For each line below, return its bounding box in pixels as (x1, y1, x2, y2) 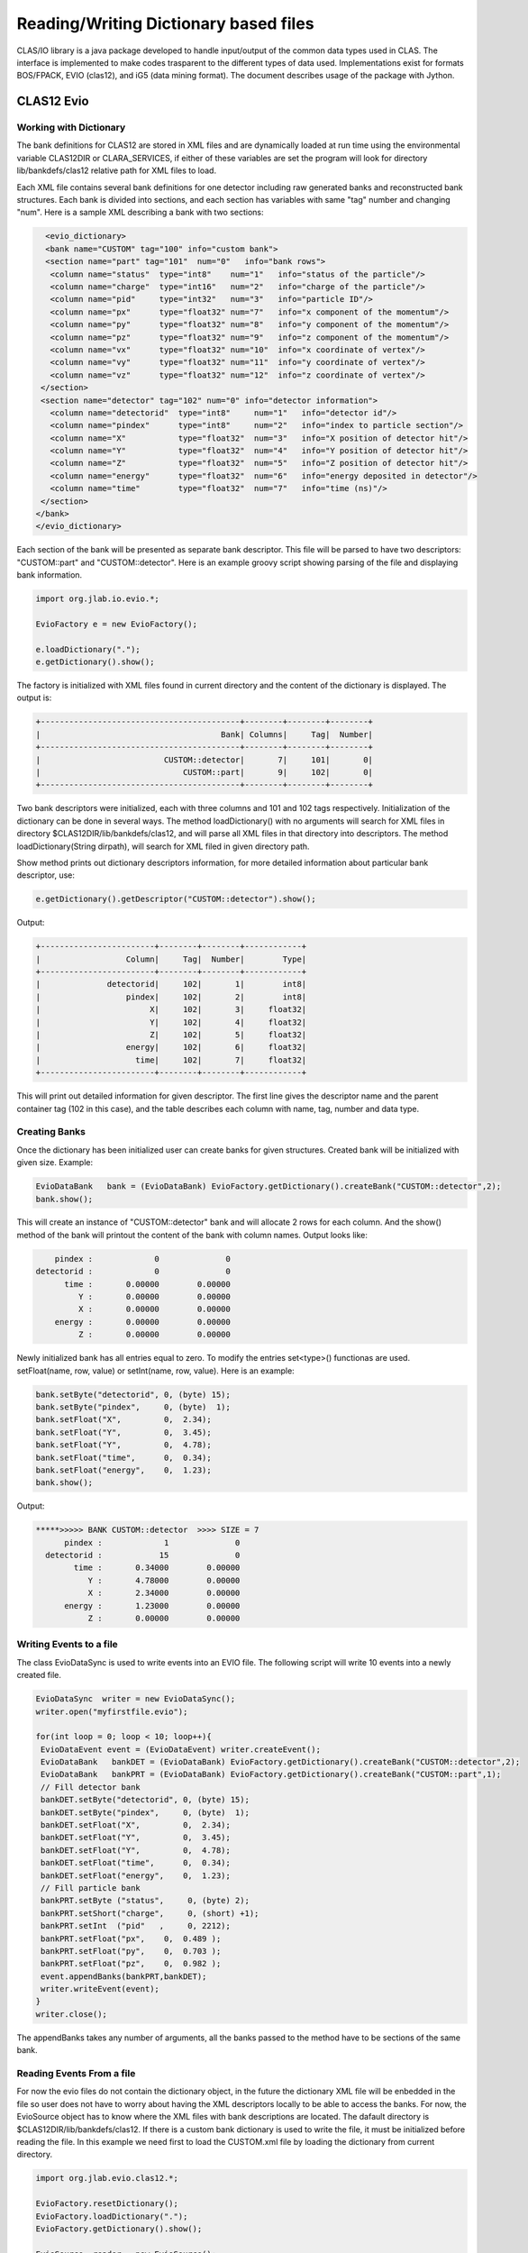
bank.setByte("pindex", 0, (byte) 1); (35, 1401, 232, 1412)
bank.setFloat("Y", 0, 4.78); (35, 1440, 212, 1450)
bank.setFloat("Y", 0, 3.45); (35, 1427, 212, 1437)
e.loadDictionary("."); (35, 644, 141, 654)
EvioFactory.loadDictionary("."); (35, 2211, 188, 2221)
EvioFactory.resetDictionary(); (35, 2199, 179, 2209)
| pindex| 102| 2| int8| (35, 991, 307, 1002)
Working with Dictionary (16, 122, 126, 134)
